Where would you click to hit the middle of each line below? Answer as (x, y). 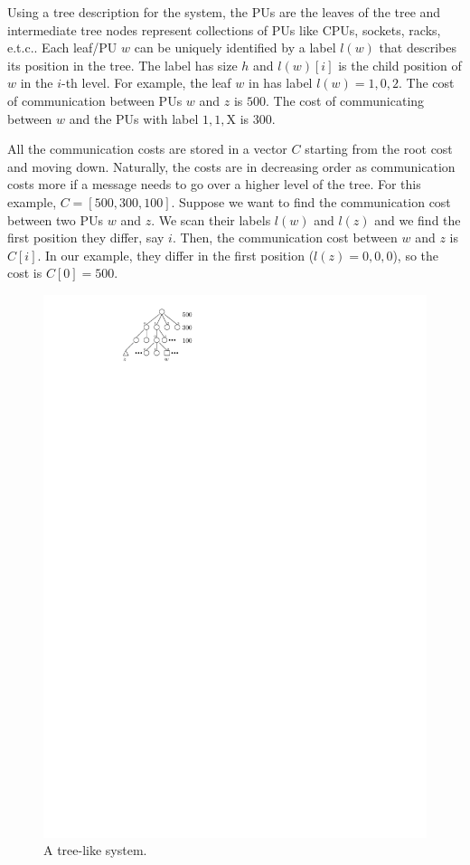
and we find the (418, 219)
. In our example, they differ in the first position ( (176, 255)
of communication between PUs (95, 100)
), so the (416, 255)
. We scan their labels (211, 219)
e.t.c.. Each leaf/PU (62, 48)
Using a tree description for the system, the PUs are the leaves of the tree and (224, 12)
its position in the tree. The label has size (122, 65)
